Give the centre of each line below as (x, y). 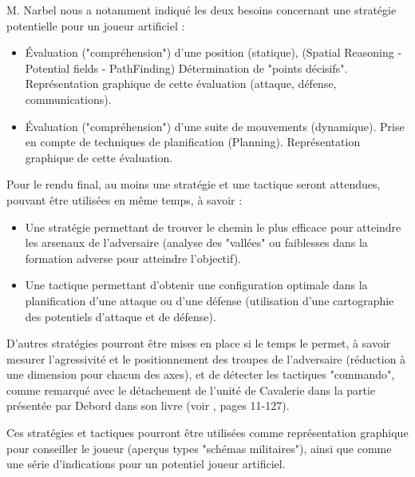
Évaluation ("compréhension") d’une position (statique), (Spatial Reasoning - (213, 52)
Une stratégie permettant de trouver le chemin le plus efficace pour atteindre (213, 227)
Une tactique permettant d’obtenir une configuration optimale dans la (196, 285)
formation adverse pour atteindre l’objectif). (133, 258)
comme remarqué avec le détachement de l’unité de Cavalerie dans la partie (191, 390)
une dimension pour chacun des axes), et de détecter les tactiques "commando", (201, 374)
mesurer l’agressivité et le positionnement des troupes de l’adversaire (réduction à (206, 358)
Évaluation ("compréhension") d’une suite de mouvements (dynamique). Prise (215, 126)
